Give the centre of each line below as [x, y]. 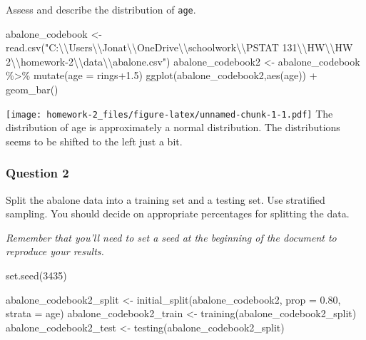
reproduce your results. [55, 251]
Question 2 [37, 173]
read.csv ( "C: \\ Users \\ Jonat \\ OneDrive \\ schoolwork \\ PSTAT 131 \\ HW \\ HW [179, 47]
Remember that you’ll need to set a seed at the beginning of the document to [171, 237]
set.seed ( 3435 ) [36, 275]
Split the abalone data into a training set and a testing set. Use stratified [166, 199]
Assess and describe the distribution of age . [101, 9]
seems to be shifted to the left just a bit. [94, 141]
